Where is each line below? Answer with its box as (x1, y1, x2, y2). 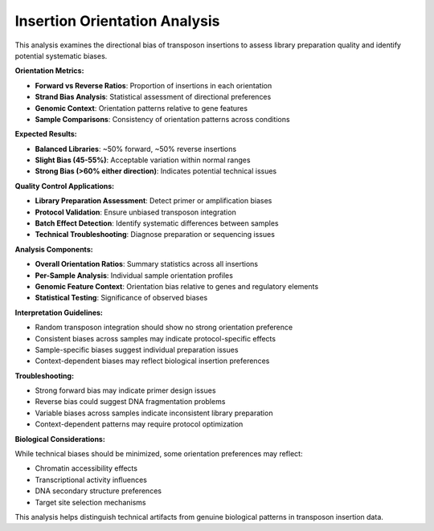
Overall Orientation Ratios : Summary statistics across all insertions (35, 259, 259, 269)
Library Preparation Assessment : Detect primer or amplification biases (35, 196, 272, 206)
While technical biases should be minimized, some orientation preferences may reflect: (14, 449, 303, 459)
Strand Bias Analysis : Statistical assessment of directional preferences (35, 92, 272, 102)
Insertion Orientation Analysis (14, 12, 220, 30)
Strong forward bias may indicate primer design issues (35, 386, 216, 395)
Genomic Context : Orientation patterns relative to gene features (35, 103, 248, 112)
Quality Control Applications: (14, 181, 115, 190)
